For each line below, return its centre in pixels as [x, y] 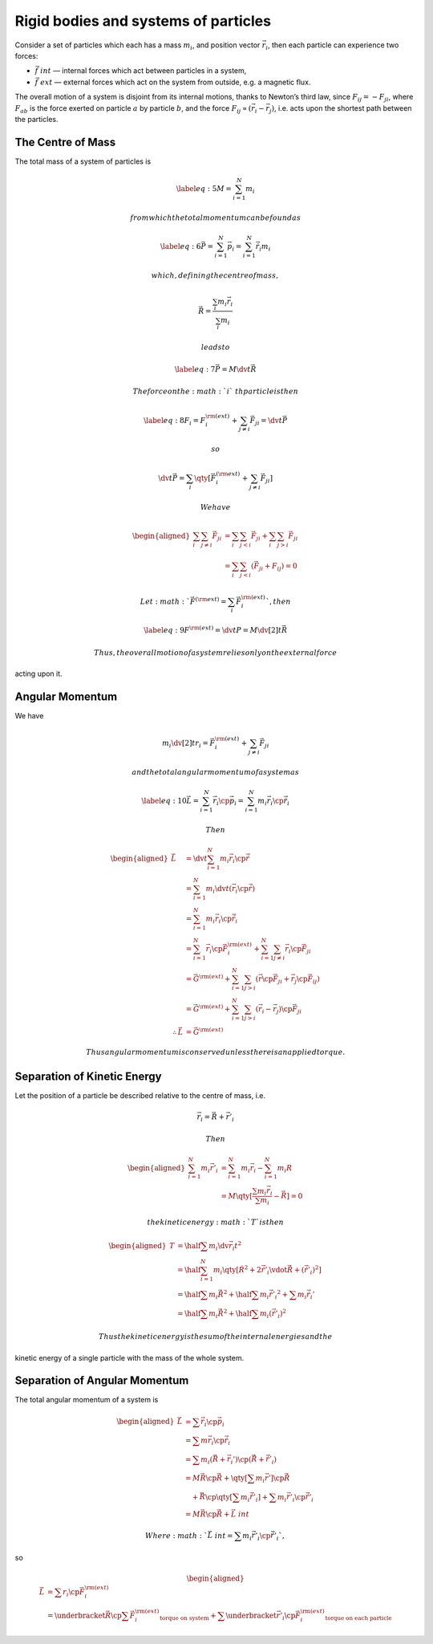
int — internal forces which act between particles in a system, [144, 71]
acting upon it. [39, 673]
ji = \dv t [269, 421]
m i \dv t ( [219, 889]
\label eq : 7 [195, 369]
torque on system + [188, 1616]
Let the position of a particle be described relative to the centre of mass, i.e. [140, 1096]
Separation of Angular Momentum [102, 1381]
